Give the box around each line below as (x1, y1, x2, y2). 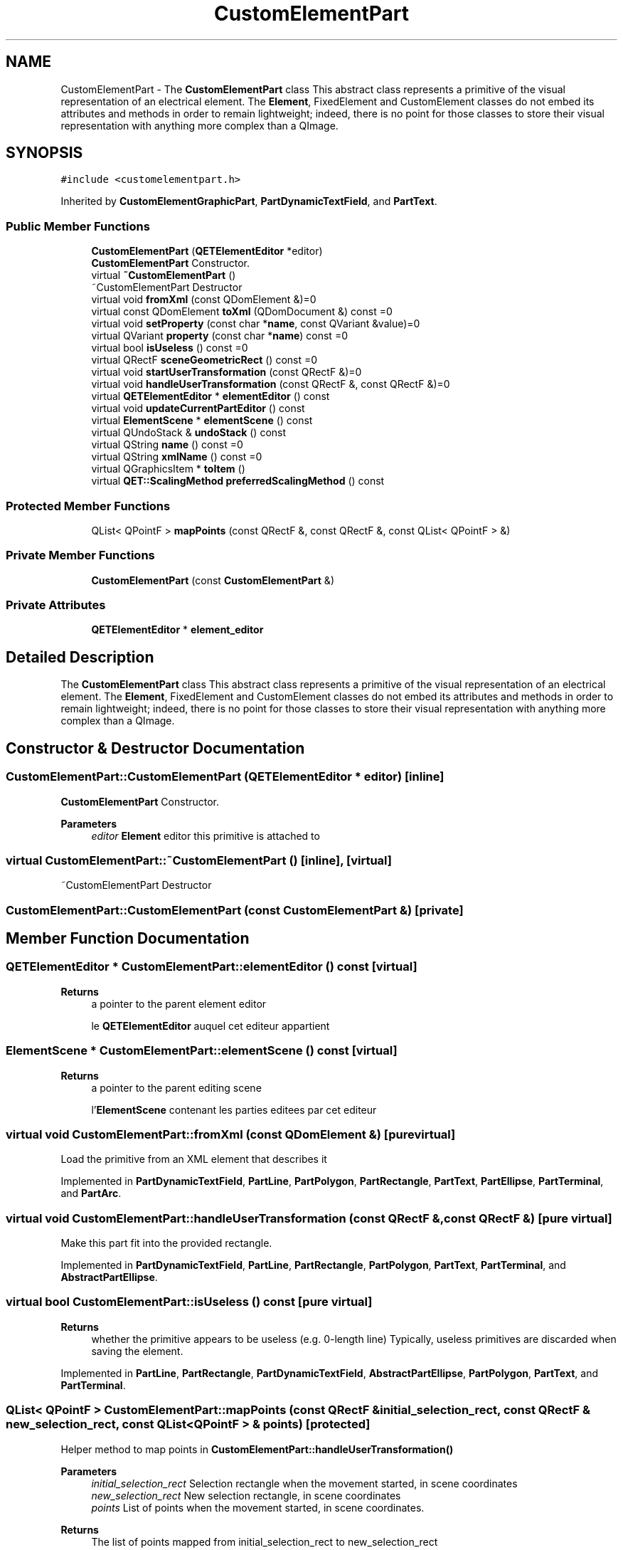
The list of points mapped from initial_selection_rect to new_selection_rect (91, 1535, 438, 1548)
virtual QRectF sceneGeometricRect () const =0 (91, 354, 318, 367)
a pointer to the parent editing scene (91, 1081, 262, 1094)
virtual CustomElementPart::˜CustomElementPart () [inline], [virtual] (6, 853, 392, 868)
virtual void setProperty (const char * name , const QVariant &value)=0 (91, 317, 420, 330)
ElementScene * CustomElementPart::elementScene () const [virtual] (6, 1043, 398, 1058)
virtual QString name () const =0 (91, 438, 243, 451)
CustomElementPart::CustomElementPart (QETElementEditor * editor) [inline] (6, 769, 444, 784)
